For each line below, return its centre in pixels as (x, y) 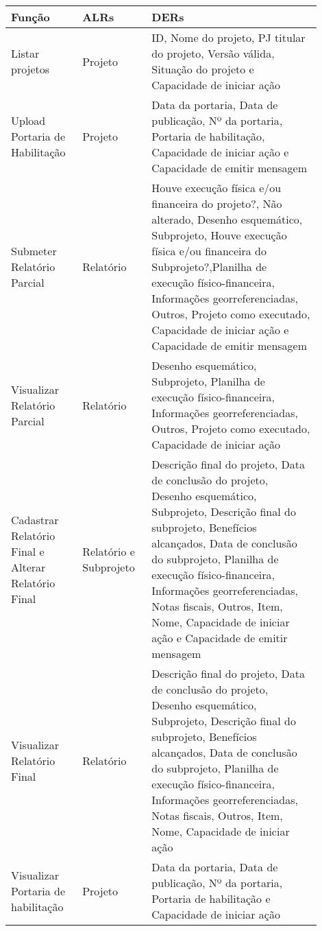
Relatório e (109, 551)
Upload (28, 120)
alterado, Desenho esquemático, (227, 219)
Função (30, 17)
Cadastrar (35, 519)
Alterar (28, 567)
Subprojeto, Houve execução (219, 235)
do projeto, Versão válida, (213, 53)
